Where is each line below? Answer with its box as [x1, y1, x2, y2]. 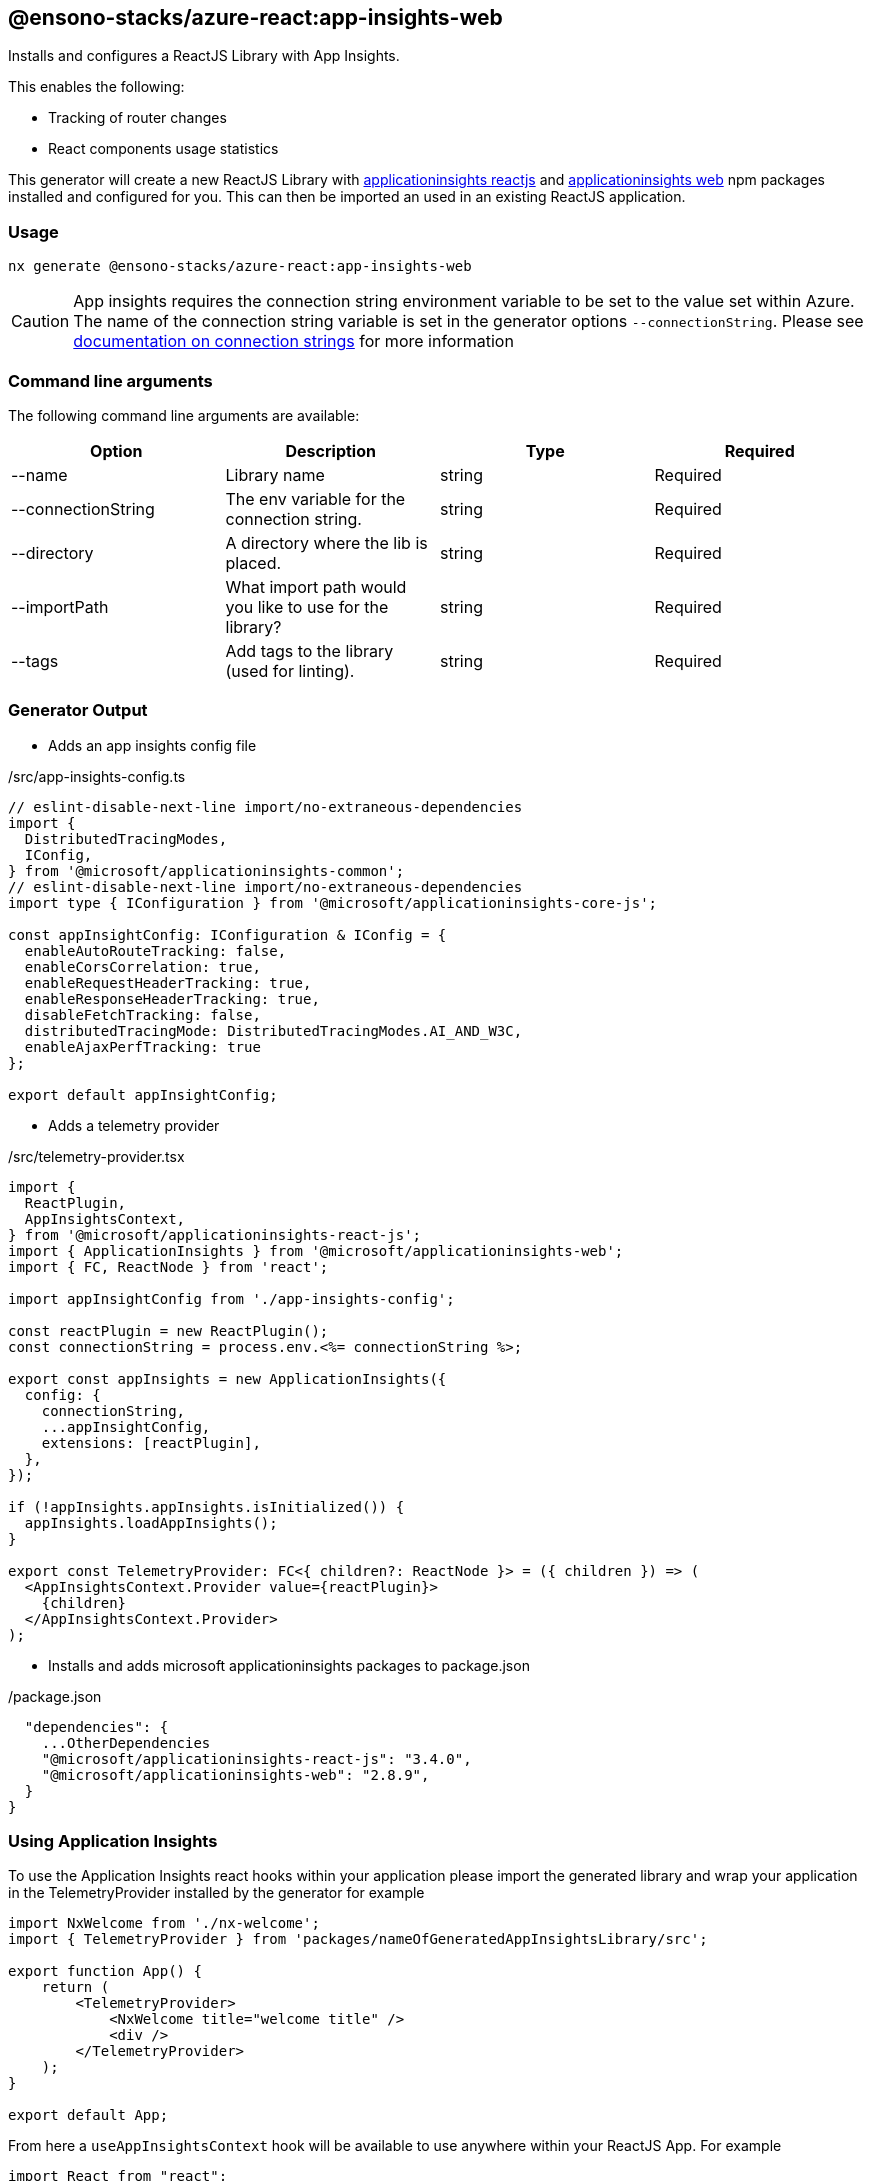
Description [285, 440, 376, 461]
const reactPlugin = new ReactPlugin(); [8, 1322, 329, 1339]
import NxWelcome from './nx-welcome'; [8, 1915, 320, 1932]
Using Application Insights [8, 1831, 218, 1852]
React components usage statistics [48, 140, 279, 158]
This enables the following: [8, 78, 185, 96]
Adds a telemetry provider [48, 1116, 220, 1134]
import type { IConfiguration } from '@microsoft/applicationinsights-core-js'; [8, 894, 658, 911]
